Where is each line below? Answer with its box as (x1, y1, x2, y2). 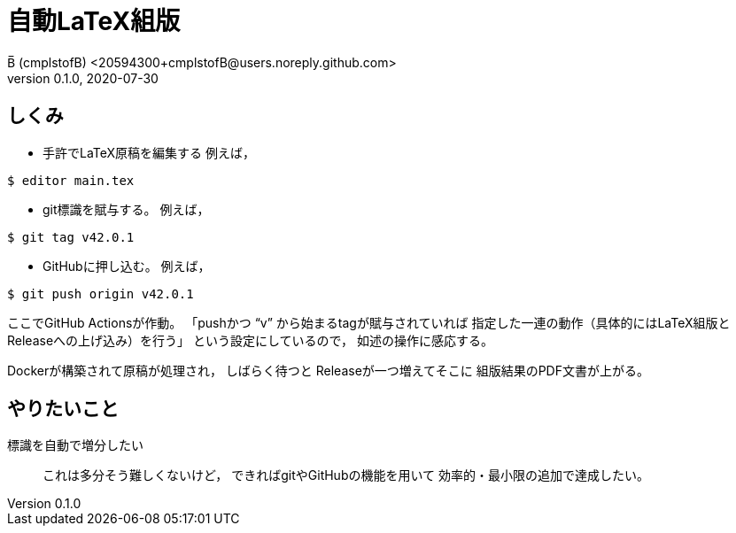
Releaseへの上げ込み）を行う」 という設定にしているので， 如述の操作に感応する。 (7, 332, 493, 348)
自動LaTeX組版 (7, 6, 181, 36)
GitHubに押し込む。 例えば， (43, 258, 211, 274)
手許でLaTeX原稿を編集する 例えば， (43, 144, 256, 160)
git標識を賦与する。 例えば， (43, 201, 210, 217)
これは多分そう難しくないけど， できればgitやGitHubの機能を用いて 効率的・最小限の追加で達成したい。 (43, 467, 649, 483)
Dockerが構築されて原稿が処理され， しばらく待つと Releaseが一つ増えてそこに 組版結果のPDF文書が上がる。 (7, 362, 649, 378)
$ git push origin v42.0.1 (7, 286, 194, 301)
